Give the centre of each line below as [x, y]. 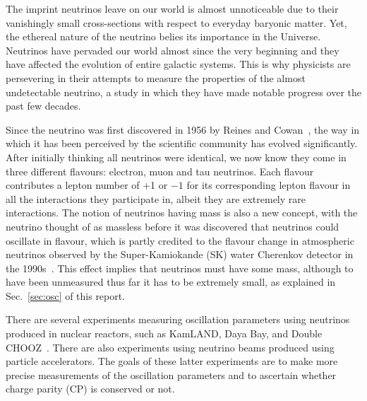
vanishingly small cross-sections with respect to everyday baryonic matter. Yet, [176, 22]
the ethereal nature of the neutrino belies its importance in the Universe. [163, 36]
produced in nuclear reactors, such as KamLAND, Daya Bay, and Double [164, 333]
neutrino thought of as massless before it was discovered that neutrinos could [173, 226]
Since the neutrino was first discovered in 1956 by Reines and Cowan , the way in [183, 129]
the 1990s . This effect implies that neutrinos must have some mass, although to [180, 268]
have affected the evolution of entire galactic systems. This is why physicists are [178, 64]
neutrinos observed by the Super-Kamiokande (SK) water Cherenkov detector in [180, 254]
